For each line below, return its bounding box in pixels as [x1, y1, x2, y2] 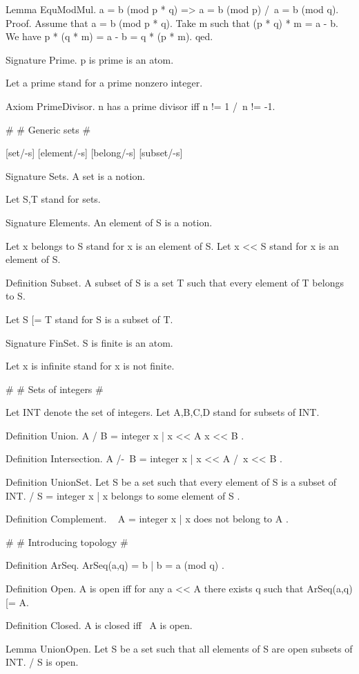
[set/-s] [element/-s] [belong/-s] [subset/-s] [6, 145, 183, 160]
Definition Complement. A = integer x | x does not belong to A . [6, 511, 289, 526]
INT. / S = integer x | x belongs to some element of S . [6, 488, 240, 502]
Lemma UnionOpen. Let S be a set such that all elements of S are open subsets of [6, 641, 353, 655]
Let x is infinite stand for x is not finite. [6, 358, 175, 373]
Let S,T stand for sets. [6, 192, 101, 206]
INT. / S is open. [6, 655, 79, 669]
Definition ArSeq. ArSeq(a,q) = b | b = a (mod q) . [6, 558, 224, 572]
